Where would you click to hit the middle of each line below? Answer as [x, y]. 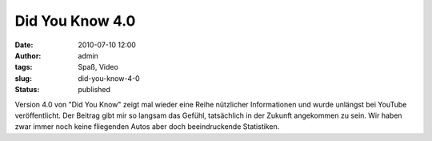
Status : [27, 90]
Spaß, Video [98, 67]
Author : [28, 55]
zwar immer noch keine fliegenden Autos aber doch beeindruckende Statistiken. [147, 127]
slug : [23, 78]
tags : [24, 67]
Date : [24, 45]
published [94, 90]
